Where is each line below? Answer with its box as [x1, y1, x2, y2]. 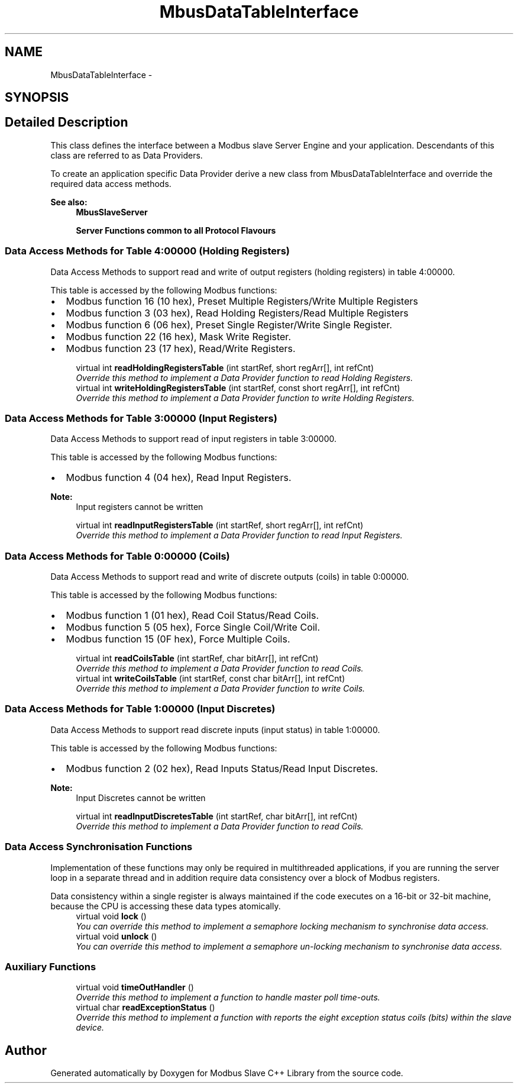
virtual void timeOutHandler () [76, 982, 194, 993]
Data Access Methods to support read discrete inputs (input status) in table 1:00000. [50, 724, 380, 735]
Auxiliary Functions [5, 960, 96, 973]
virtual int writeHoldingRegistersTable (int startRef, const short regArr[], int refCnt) [76, 382, 400, 393]
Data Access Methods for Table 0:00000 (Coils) [5, 550, 230, 562]
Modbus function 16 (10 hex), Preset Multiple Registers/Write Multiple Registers [66, 295, 418, 307]
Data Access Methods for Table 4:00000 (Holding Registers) [5, 245, 290, 257]
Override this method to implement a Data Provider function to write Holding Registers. [76, 392, 415, 403]
